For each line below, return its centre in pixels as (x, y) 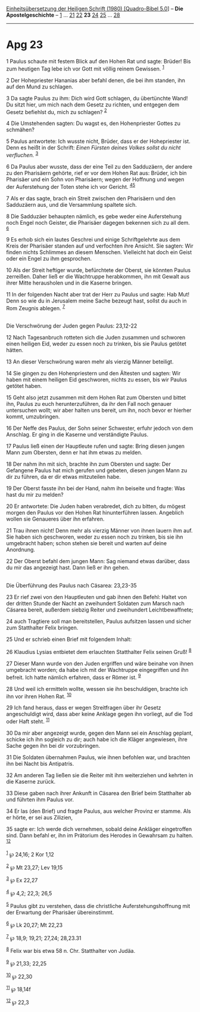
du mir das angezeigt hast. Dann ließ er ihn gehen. (68, 568)
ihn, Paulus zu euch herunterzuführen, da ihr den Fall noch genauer (89, 404)
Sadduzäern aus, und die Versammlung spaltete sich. (71, 204)
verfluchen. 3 (22, 155)
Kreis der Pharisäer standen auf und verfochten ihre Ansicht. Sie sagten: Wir (100, 246)
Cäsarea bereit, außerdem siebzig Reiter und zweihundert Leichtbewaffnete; (100, 610)
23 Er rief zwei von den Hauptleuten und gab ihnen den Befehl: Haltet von (97, 597)
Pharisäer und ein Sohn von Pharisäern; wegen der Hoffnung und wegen (95, 179)
